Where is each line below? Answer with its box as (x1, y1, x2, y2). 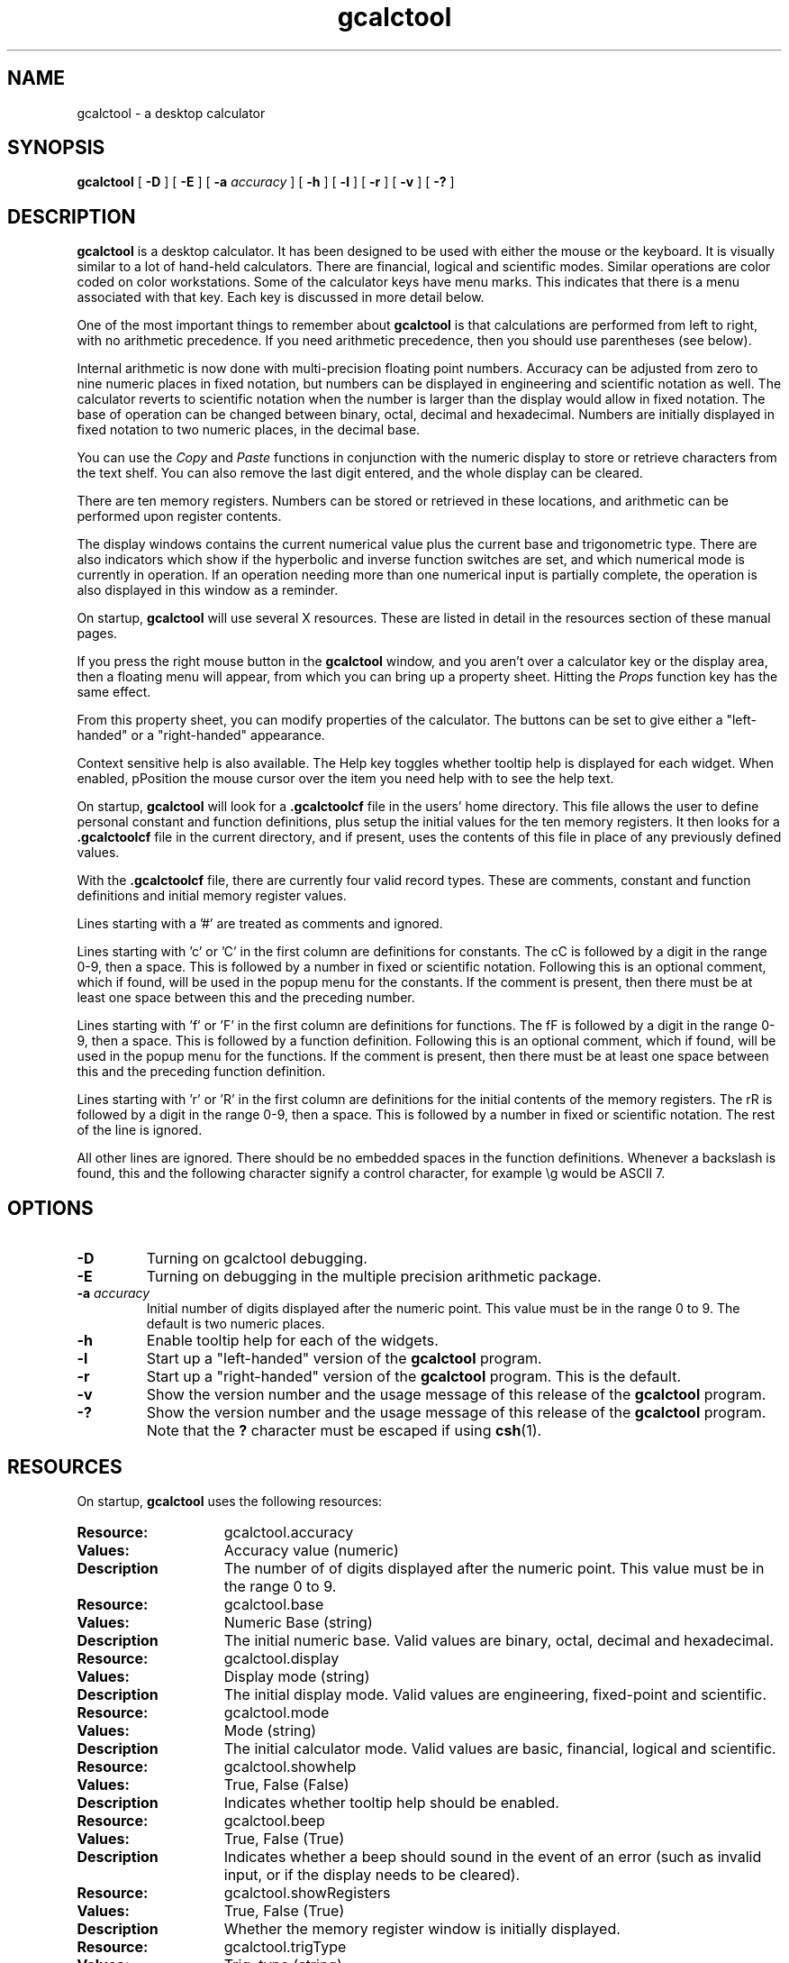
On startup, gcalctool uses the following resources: (77, 1493, 383, 1509)
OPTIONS (7, 1196, 94, 1219)
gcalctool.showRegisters (223, 1883, 391, 1902)
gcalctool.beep (223, 1811, 325, 1830)
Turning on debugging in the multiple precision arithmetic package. (146, 1267, 602, 1286)
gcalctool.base (223, 1594, 324, 1613)
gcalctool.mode (223, 1703, 330, 1721)
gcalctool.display (223, 1648, 340, 1667)
